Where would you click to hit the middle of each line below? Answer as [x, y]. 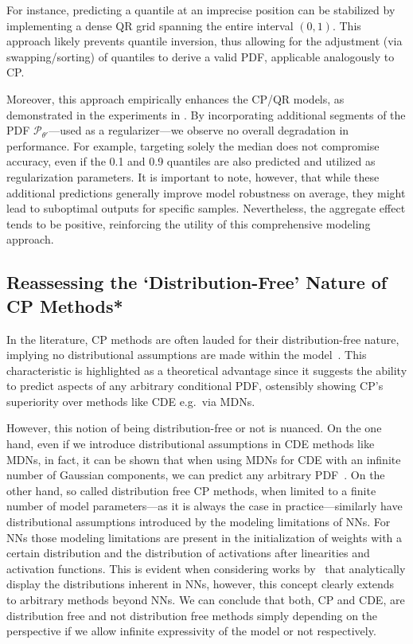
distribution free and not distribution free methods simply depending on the [192, 615]
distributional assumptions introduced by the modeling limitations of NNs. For [199, 522]
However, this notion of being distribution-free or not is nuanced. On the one [194, 428]
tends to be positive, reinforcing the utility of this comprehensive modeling [189, 223]
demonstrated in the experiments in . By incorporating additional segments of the [206, 114]
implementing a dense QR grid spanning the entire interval [150, 25]
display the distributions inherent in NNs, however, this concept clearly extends [201, 584]
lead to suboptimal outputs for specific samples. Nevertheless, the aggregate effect [206, 208]
